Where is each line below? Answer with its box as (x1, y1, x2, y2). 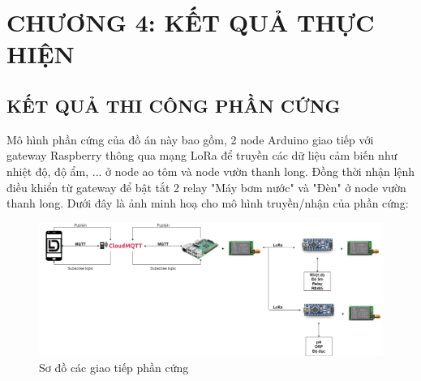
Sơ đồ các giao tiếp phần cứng (39, 358, 189, 375)
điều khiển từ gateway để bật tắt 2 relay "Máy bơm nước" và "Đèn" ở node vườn (6, 178, 406, 195)
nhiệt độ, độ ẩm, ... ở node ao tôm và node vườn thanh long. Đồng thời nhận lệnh (6, 162, 415, 179)
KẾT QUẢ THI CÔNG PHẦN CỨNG (6, 92, 341, 118)
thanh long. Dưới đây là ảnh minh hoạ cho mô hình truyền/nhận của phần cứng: (6, 195, 409, 212)
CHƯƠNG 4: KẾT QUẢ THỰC (6, 6, 375, 39)
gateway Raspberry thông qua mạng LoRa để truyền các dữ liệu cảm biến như (6, 147, 397, 164)
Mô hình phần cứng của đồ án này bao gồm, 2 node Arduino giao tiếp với (6, 131, 374, 148)
